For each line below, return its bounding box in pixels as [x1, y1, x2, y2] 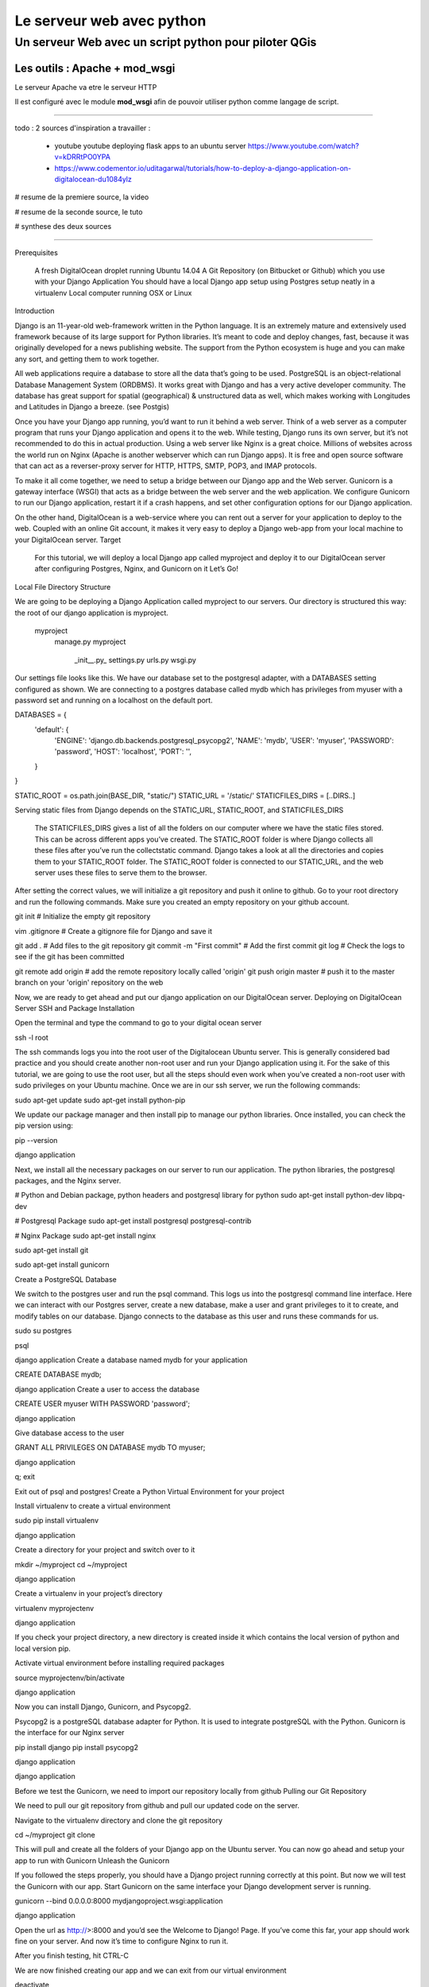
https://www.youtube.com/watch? [247, 141, 359, 150]
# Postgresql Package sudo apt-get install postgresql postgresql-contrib [14, 1216, 252, 1226]
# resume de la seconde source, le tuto [14, 207, 143, 216]
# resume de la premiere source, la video [14, 192, 149, 202]
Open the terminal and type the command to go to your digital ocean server [14, 1018, 262, 1028]
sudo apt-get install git [14, 1245, 89, 1255]
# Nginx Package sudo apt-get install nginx [14, 1230, 157, 1240]
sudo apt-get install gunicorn [14, 1260, 110, 1269]
